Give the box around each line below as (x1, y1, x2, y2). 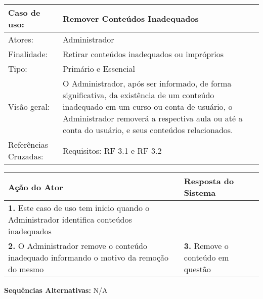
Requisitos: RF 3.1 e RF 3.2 (63, 144, 162, 156)
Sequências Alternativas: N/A (4, 285, 108, 295)
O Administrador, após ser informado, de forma (63, 77, 232, 89)
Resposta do (184, 175, 234, 187)
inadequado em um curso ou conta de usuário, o (63, 101, 233, 112)
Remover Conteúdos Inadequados (63, 12, 199, 24)
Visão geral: (8, 101, 50, 112)
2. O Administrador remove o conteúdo (8, 240, 147, 251)
